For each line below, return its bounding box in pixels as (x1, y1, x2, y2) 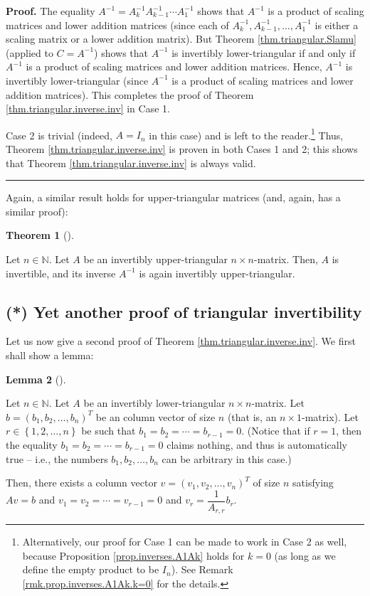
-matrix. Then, (253, 251, 318, 266)
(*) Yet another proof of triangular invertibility (6, 300, 362, 322)
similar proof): (6, 203, 68, 218)
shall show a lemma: (6, 347, 94, 362)
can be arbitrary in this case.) (162, 451, 292, 466)
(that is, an (227, 409, 277, 424)
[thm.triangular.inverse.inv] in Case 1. (6, 101, 170, 116)
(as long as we (274, 548, 336, 563)
